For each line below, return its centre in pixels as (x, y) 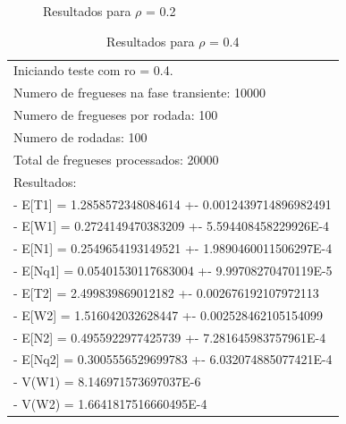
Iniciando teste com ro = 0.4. (93, 70)
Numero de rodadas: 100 (80, 136)
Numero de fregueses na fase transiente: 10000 (139, 93)
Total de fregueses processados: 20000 (116, 159)
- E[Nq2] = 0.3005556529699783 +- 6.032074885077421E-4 (173, 359)
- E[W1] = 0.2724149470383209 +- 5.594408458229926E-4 (172, 226)
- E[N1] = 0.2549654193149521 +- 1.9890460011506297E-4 (173, 248)
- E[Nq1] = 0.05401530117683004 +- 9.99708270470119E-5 (173, 271)
